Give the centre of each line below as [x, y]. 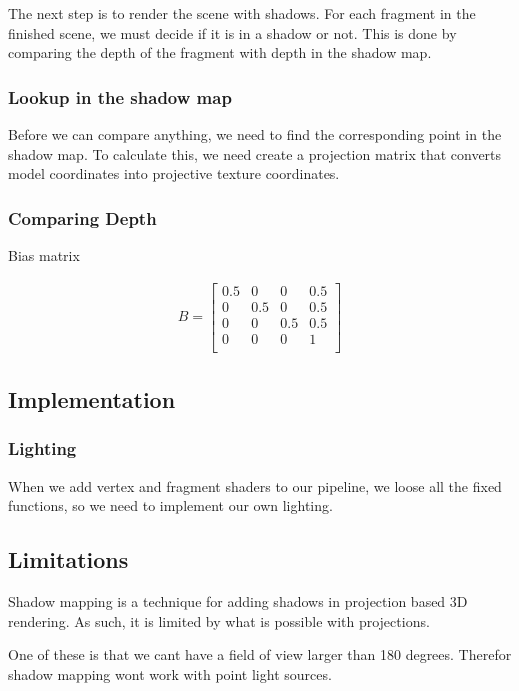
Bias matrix [44, 255]
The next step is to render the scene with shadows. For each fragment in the [242, 13]
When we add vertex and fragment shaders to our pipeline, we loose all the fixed [255, 485]
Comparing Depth [82, 217]
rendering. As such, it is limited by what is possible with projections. [219, 620]
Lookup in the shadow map [120, 96]
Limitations [68, 559]
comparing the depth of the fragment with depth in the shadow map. [220, 52]
